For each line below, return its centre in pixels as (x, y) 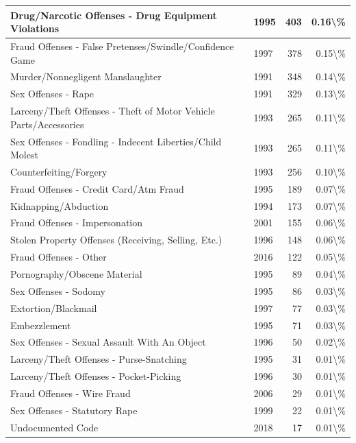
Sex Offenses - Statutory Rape (74, 410)
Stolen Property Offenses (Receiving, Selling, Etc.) (116, 240)
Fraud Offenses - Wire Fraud (71, 393)
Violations (35, 28)
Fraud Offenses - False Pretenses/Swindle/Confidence (122, 46)
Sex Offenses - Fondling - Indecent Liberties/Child (116, 141)
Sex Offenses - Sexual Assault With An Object (108, 342)
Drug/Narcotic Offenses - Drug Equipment (114, 15)
